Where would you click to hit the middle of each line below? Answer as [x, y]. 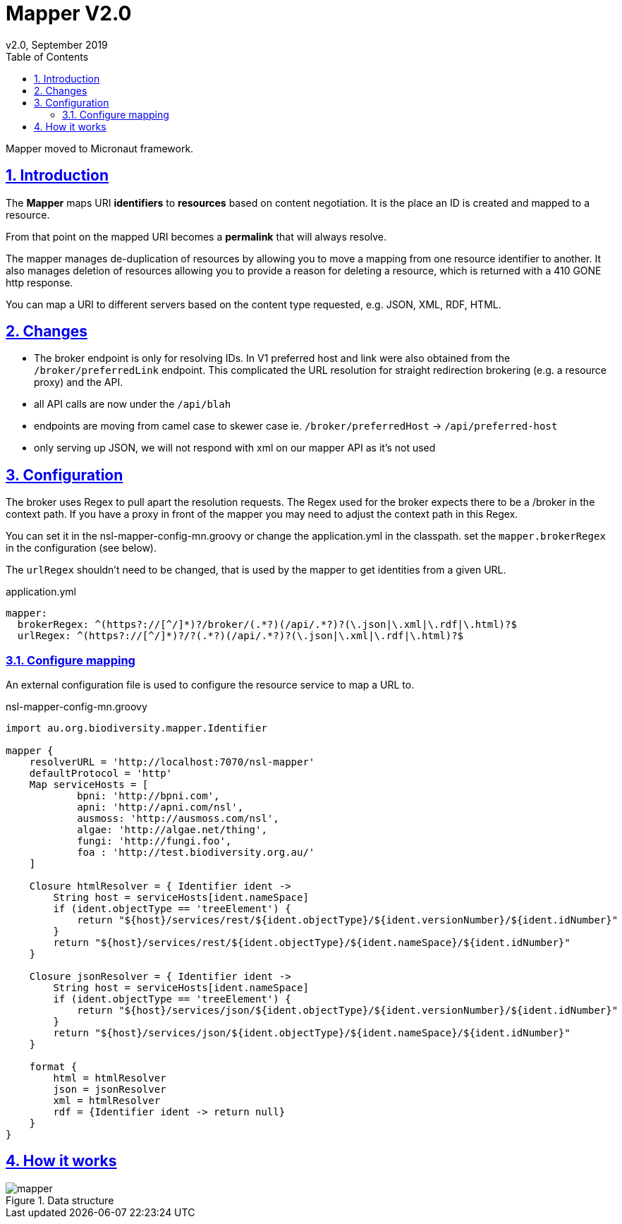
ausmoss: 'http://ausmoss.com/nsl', [178, 819]
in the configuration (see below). [81, 548]
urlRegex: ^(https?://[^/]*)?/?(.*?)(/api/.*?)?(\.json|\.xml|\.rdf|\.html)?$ [240, 636]
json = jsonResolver [110, 1090]
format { [53, 1067]
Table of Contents [47, 56]
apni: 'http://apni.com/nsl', [160, 807]
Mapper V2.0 [69, 13]
